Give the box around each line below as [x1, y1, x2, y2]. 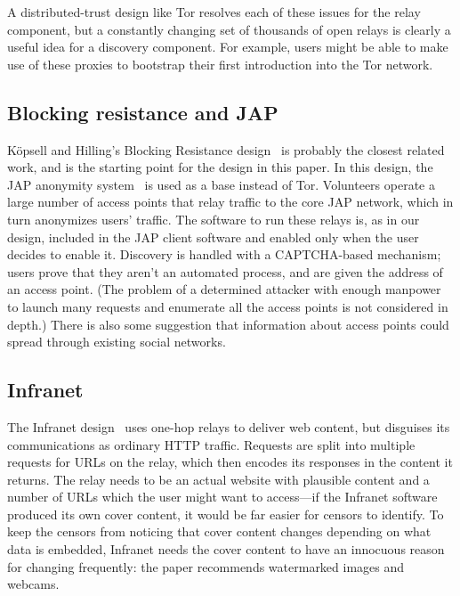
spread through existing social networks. [7, 332, 226, 351]
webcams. [7, 575, 60, 593]
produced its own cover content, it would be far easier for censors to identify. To [7, 504, 444, 523]
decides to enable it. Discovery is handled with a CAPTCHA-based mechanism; [7, 245, 441, 264]
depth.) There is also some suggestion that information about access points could [7, 314, 449, 333]
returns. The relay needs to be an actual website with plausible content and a [7, 469, 430, 488]
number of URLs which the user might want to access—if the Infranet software [7, 487, 438, 506]
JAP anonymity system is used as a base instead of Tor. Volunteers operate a [7, 175, 435, 193]
